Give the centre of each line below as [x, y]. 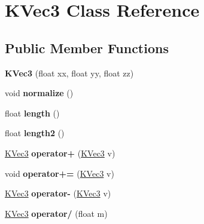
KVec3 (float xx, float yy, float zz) [69, 73]
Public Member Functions [87, 47]
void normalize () [39, 93]
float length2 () [35, 133]
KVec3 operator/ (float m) [56, 213]
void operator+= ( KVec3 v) [60, 173]
